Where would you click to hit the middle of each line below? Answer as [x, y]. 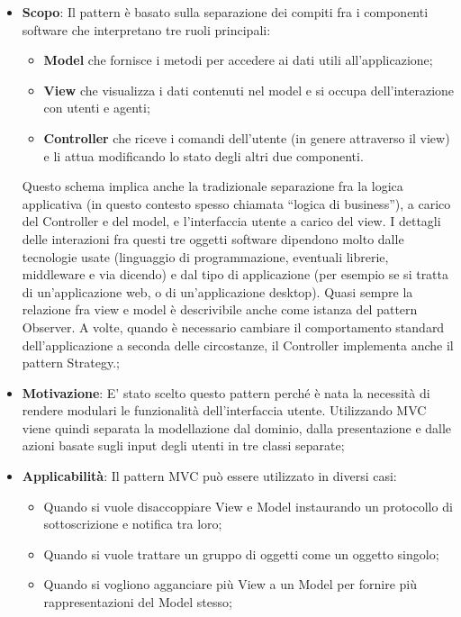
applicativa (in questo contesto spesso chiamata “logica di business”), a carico [236, 203]
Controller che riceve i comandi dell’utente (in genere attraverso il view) [247, 137]
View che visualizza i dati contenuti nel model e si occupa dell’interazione [249, 90]
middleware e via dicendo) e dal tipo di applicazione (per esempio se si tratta [235, 274]
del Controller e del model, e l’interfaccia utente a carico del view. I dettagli [231, 221]
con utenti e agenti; [97, 108]
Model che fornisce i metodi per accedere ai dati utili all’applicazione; [238, 60]
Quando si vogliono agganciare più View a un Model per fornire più [230, 584]
